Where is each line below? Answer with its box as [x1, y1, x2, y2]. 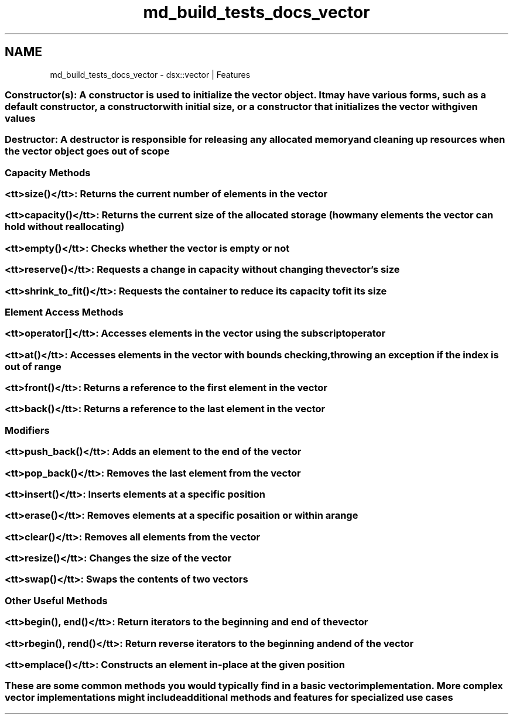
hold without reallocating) [5, 221, 125, 233]
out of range [5, 360, 61, 372]
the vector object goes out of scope [5, 145, 170, 158]
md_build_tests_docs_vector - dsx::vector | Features [50, 69, 251, 80]
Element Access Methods [5, 306, 124, 318]
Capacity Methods [5, 166, 91, 179]
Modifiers [5, 424, 50, 436]
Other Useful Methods [5, 594, 108, 607]
